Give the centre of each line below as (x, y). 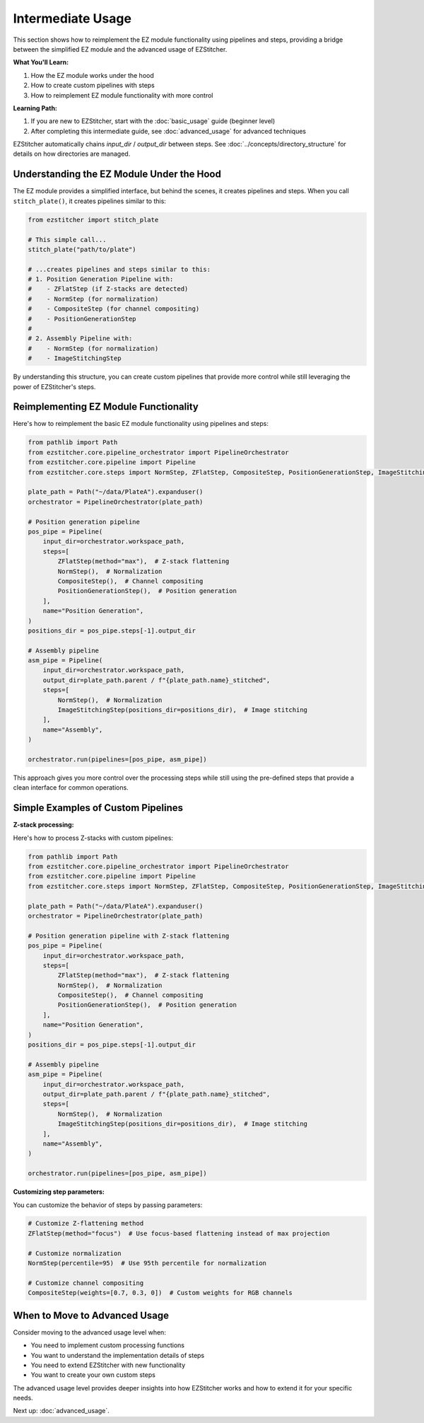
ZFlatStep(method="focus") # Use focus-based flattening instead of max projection (179, 1233)
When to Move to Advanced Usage (91, 1315)
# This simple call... (67, 240)
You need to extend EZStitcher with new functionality (108, 1365)
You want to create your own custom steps (93, 1375)
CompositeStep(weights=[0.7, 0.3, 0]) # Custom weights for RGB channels (160, 1293)
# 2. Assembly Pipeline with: (80, 339)
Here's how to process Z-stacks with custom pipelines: (93, 838)
